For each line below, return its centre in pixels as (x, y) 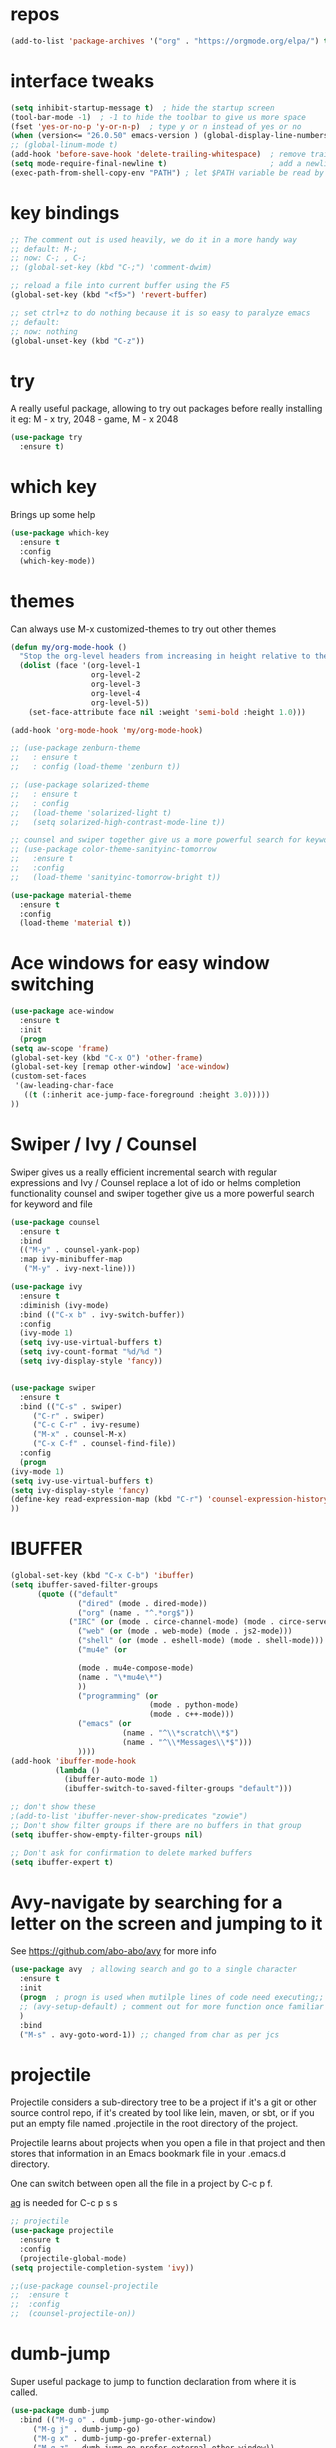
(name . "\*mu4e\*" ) (120, 1677)
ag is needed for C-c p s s (64, 2203)
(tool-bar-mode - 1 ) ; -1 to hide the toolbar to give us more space (158, 117)
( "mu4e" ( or (102, 1650)
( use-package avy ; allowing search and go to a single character (154, 1969)
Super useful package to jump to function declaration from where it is (153, 2381)
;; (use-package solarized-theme (80, 785)
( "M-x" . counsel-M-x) (80, 1434)
